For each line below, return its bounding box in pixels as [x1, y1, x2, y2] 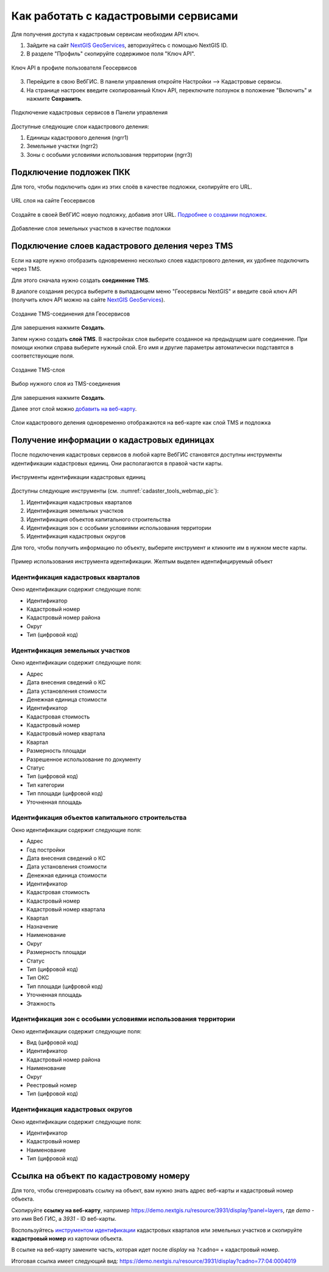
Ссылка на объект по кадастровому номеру [11, 1171, 190, 1181]
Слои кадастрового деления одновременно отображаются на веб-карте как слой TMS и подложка [11, 419, 271, 427]
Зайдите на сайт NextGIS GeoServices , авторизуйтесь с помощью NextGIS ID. [26, 42, 228, 49]
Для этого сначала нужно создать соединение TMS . [11, 276, 150, 284]
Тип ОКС [26, 974, 49, 981]
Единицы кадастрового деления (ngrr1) [26, 134, 129, 142]
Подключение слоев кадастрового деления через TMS [11, 240, 233, 251]
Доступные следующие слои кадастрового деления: [11, 123, 149, 130]
